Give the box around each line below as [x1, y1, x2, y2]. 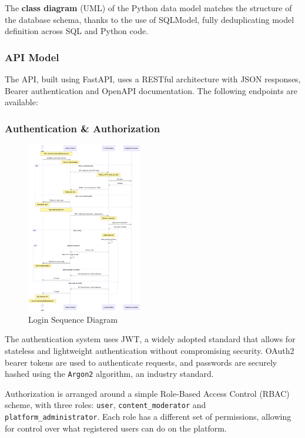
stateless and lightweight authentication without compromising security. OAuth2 [5, 344, 294, 356]
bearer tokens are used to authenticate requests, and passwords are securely [5, 356, 277, 368]
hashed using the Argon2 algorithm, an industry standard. [5, 367, 214, 380]
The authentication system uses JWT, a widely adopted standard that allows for [5, 333, 296, 345]
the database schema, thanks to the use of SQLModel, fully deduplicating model [5, 13, 294, 25]
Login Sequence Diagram [28, 313, 118, 325]
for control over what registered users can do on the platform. [5, 422, 227, 434]
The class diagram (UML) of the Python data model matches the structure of [5, 2, 292, 14]
